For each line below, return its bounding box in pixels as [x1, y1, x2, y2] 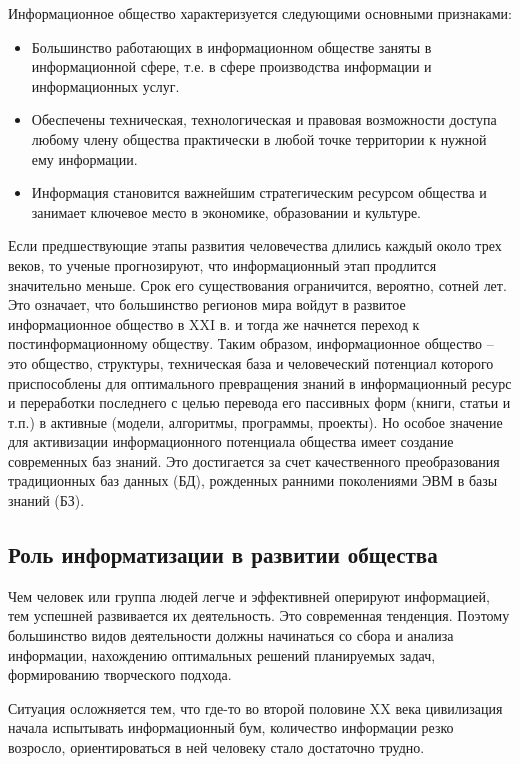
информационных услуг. [31, 75, 180, 96]
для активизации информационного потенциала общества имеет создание [8, 431, 454, 452]
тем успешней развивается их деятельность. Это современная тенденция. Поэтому [8, 605, 510, 626]
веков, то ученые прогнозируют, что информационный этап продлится [8, 254, 437, 275]
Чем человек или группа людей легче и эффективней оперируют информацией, [8, 585, 490, 606]
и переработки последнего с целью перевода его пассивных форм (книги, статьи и [8, 392, 511, 413]
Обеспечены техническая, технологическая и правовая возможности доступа [31, 109, 497, 130]
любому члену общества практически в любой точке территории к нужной [31, 128, 487, 149]
